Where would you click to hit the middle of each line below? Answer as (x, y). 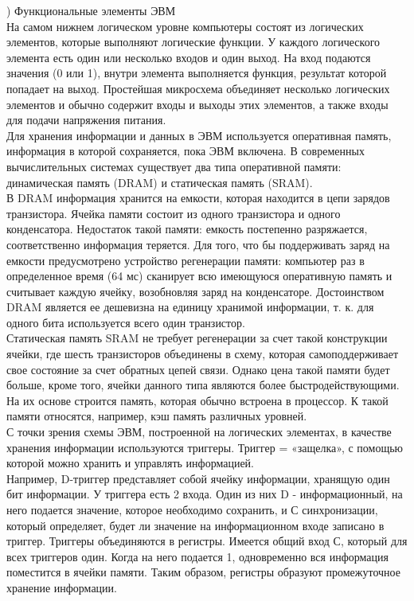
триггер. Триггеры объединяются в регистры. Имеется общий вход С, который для (207, 541)
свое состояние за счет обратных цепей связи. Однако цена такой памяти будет (198, 369)
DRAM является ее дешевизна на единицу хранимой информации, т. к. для (190, 307)
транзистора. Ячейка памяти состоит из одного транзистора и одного (174, 213)
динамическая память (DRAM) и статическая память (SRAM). (160, 182)
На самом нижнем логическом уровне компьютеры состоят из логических (185, 26)
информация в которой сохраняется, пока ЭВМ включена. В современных (186, 151)
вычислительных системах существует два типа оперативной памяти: (174, 166)
